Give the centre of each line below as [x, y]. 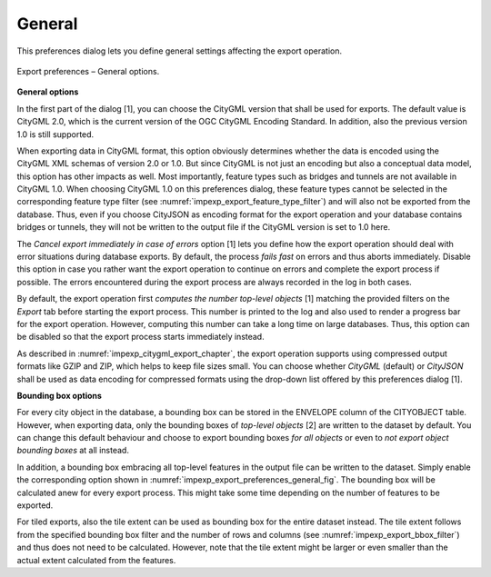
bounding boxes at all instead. [73, 451]
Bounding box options [59, 395]
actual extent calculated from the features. [96, 560]
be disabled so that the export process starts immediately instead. [140, 337]
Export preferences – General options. [88, 71]
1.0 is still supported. [55, 134]
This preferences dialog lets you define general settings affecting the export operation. [180, 51]
